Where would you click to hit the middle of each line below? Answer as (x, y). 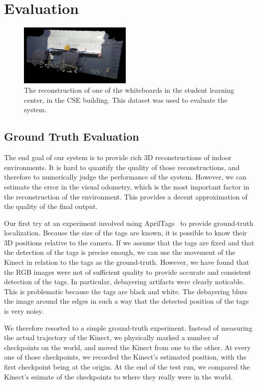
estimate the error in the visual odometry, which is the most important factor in (127, 186)
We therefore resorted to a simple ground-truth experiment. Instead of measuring (128, 327)
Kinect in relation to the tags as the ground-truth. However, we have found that (127, 262)
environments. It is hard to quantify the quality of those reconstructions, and (122, 167)
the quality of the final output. (51, 206)
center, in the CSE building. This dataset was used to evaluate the (126, 99)
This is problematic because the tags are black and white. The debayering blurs (126, 291)
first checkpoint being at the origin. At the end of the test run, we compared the (127, 367)
